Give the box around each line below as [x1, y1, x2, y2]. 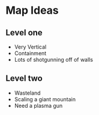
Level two [5, 73, 43, 84]
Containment [14, 50, 47, 57]
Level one [5, 28, 43, 38]
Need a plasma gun [14, 102, 63, 109]
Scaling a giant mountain [14, 95, 76, 102]
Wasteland [14, 89, 41, 96]
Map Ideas [5, 4, 59, 17]
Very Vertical [14, 43, 47, 50]
